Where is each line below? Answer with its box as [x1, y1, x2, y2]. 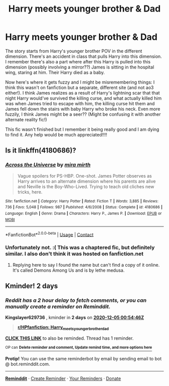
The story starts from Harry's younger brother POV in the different [5, 48, 142, 54]
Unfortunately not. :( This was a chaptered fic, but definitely [5, 244, 155, 251]
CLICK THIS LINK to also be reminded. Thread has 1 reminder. [5, 335, 134, 341]
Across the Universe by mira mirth [5, 162, 91, 169]
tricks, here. [17, 189, 43, 195]
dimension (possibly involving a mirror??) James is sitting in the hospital [5, 64, 154, 70]
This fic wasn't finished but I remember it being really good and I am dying [5, 126, 159, 132]
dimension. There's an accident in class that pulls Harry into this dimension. [5, 53, 162, 59]
